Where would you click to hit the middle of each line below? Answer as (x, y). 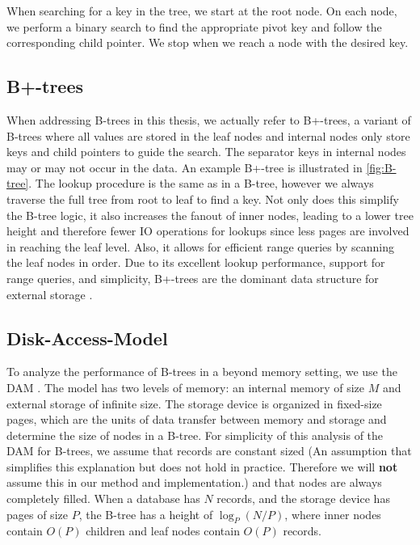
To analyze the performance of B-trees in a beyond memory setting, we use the (202, 372)
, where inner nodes (333, 514)
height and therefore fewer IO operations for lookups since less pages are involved (208, 231)
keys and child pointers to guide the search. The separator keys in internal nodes (206, 152)
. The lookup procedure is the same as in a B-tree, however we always (201, 183)
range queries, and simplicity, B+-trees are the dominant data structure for (193, 278)
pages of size (37, 514)
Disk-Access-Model (87, 338)
